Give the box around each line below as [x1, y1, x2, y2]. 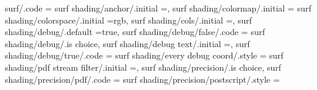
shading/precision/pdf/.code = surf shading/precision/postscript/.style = [5, 72, 280, 85]
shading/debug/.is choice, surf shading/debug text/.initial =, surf [5, 37, 250, 50]
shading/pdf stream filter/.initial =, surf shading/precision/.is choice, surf [5, 60, 282, 73]
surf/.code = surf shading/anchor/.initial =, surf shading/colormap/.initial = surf [5, 2, 312, 14]
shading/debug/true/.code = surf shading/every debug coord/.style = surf [5, 49, 283, 62]
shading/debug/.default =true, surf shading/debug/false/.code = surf [5, 25, 265, 38]
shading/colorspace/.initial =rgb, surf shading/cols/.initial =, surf [5, 13, 252, 26]
